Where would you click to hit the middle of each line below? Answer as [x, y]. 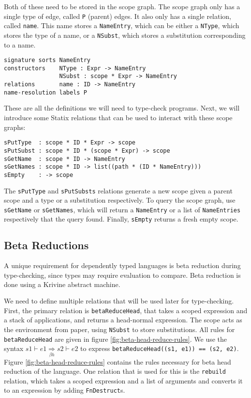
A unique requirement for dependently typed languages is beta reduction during [122, 265]
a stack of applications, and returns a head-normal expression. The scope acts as [123, 320]
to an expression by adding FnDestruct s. [65, 390]
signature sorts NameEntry [47, 60]
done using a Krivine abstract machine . [62, 284]
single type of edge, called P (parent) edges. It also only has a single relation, [118, 16]
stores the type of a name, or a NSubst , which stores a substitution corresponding [125, 35]
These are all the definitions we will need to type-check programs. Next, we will [122, 108]
